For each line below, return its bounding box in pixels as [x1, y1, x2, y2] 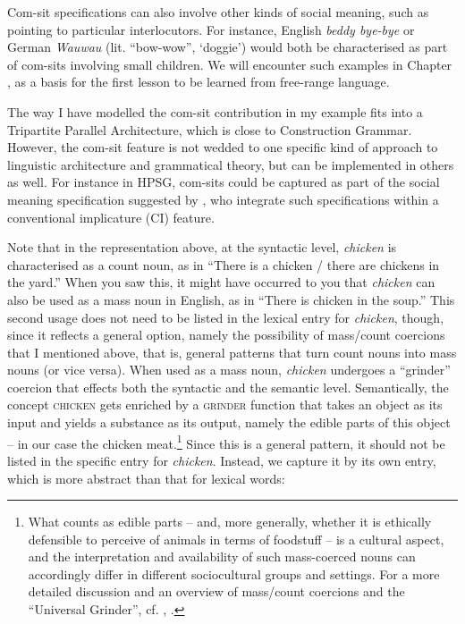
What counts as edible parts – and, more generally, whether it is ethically [28, 512, 432, 531]
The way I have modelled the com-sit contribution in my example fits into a [7, 102, 423, 121]
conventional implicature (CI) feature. [7, 207, 215, 226]
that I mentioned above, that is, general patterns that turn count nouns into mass [7, 342, 457, 361]
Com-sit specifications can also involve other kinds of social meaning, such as [7, 3, 429, 21]
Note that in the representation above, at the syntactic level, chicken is [7, 238, 397, 257]
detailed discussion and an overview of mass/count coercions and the [28, 582, 405, 601]
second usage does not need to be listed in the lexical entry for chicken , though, [7, 308, 444, 326]
